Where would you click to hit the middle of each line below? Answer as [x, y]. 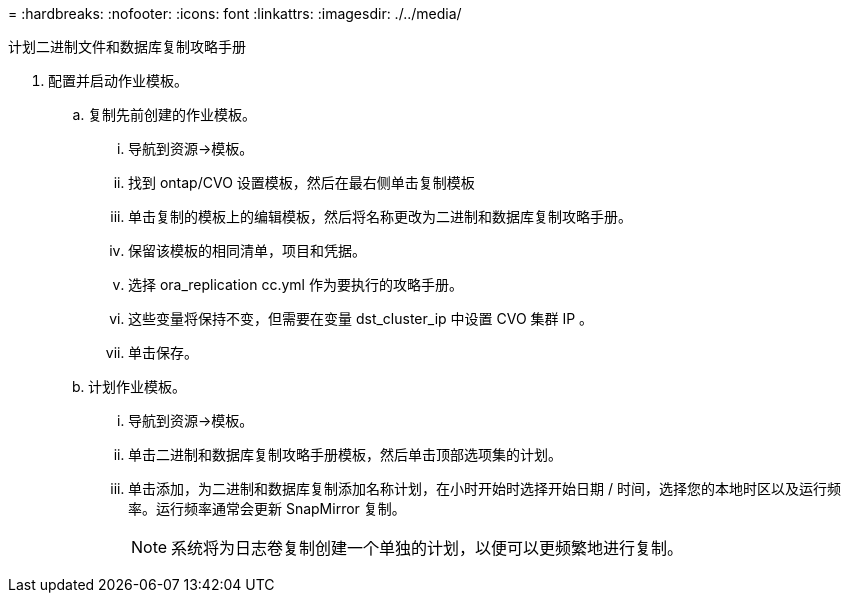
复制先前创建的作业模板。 [172, 114]
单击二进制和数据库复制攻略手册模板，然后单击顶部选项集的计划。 [345, 454]
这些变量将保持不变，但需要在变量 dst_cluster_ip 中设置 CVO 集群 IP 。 [361, 318]
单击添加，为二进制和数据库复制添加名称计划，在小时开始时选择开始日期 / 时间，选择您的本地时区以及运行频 [484, 488]
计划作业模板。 [137, 386]
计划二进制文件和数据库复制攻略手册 [127, 46]
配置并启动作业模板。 [118, 80]
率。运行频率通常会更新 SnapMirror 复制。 [267, 508]
